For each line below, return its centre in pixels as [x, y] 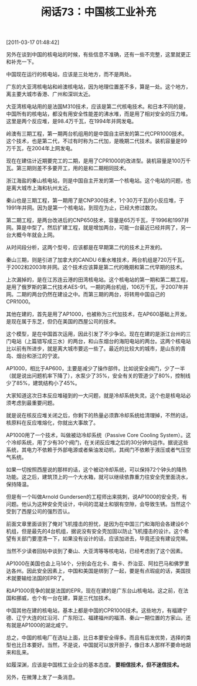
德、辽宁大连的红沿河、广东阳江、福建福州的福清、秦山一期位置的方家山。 [96, 618]
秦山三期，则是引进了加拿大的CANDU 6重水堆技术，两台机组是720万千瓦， [97, 260]
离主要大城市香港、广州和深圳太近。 [50, 94]
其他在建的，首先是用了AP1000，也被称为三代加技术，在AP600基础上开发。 [98, 314]
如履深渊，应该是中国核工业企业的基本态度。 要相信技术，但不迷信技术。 [94, 665]
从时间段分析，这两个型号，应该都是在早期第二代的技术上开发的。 [86, 248]
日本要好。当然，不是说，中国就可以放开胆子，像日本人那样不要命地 [103, 645]
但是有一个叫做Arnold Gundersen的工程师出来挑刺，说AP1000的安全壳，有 [97, 497]
